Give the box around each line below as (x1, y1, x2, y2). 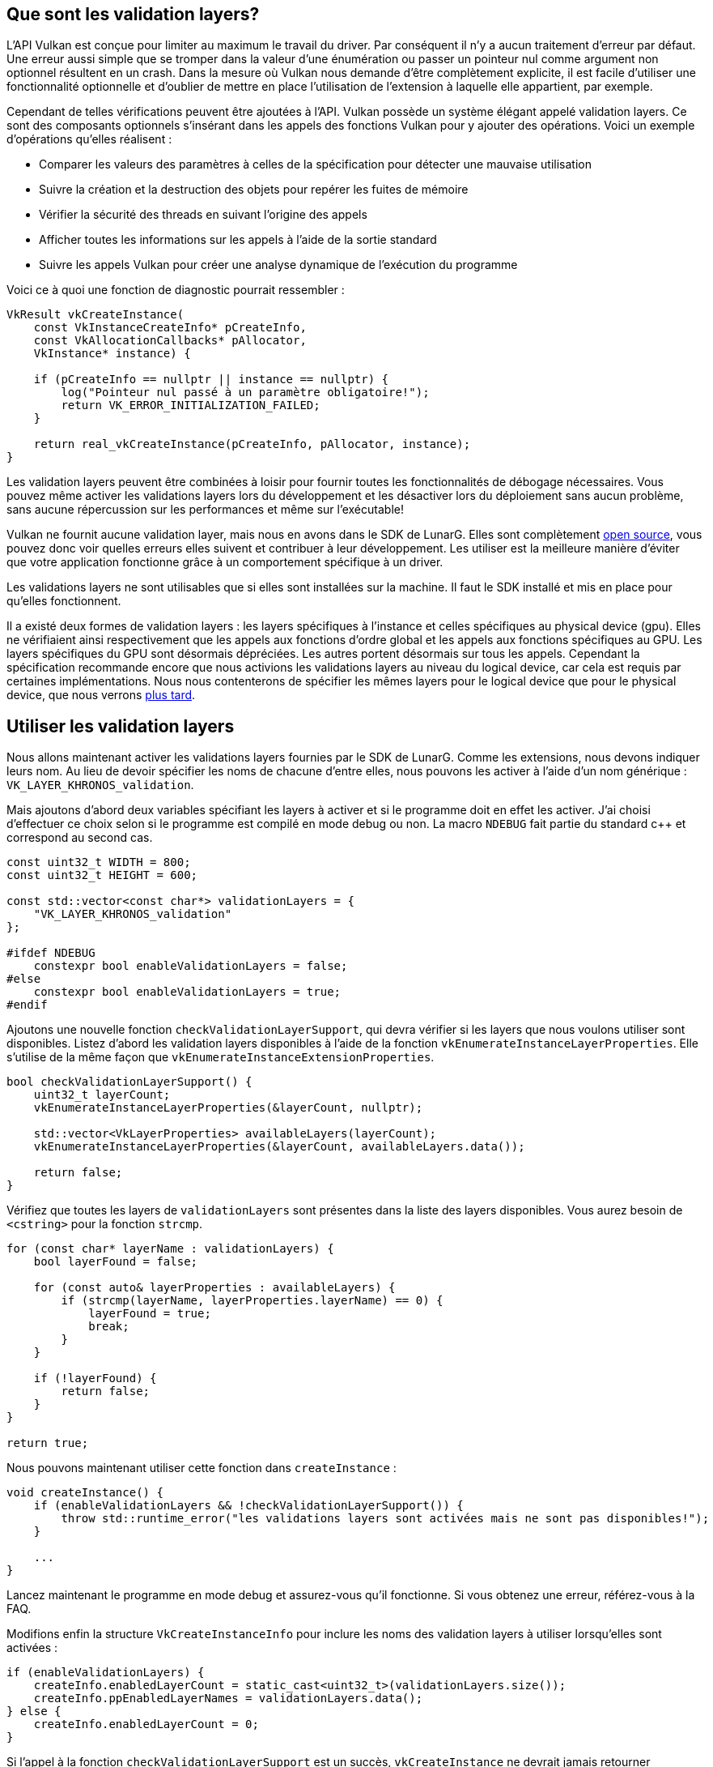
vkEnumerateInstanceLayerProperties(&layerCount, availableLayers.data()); (33, 1140, 525, 1154)
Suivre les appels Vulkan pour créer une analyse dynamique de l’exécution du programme (39, 258, 518, 272)
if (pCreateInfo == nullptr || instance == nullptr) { (33, 373, 389, 386)
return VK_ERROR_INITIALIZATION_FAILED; (61, 399, 320, 412)
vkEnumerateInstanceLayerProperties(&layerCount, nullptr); (33, 1101, 423, 1115)
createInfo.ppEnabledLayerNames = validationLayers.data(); (33, 1692, 423, 1705)
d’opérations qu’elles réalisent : (6, 132, 172, 147)
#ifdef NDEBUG (6, 946, 95, 960)
